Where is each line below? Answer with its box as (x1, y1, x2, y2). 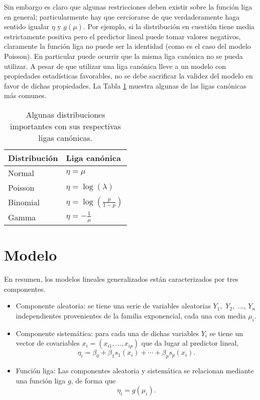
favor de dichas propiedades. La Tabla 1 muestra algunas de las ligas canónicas (4, 80, 246, 91)
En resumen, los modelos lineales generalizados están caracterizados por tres (4, 274, 238, 284)
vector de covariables (16, 338, 80, 348)
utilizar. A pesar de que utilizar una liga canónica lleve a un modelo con (4, 60, 226, 71)
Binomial (8, 196, 40, 208)
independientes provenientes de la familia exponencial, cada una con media (16, 310, 246, 321)
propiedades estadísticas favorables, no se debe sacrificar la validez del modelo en (4, 70, 253, 81)
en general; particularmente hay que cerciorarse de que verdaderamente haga (4, 11, 240, 22)
